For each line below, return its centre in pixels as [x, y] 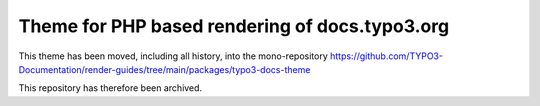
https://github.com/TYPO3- [387, 56]
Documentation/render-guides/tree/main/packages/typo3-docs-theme [164, 69]
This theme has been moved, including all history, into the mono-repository [173, 56]
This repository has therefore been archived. [110, 88]
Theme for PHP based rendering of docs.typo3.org [234, 26]
